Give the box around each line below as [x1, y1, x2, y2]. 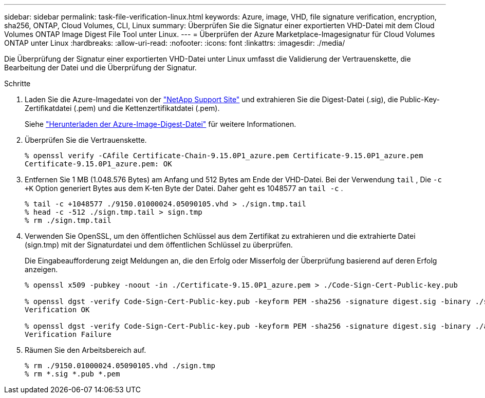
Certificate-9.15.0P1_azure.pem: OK [25, 160, 172, 168]
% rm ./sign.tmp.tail [25, 216, 111, 224]
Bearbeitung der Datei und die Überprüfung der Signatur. [4, 63, 197, 72]
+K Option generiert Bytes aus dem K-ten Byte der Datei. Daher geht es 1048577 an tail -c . [25, 184, 343, 193]
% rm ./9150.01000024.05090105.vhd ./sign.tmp [25, 362, 215, 370]
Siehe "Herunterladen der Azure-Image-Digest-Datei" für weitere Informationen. [25, 120, 296, 128]
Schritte [4, 79, 31, 88]
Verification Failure [25, 330, 111, 338]
